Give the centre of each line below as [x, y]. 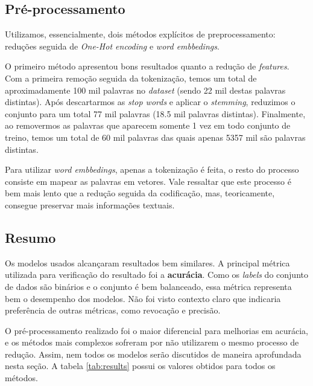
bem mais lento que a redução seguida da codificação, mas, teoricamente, [140, 193]
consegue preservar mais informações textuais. [90, 204]
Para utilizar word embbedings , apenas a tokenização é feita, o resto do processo [152, 169]
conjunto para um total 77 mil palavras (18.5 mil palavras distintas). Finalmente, [155, 113]
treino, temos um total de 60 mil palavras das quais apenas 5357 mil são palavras [155, 137]
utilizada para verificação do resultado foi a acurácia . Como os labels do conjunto [156, 275]
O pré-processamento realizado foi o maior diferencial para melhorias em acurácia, [156, 330]
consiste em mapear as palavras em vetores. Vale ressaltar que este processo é [148, 181]
